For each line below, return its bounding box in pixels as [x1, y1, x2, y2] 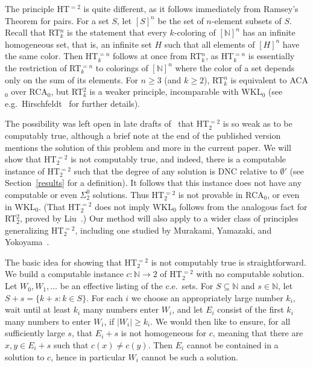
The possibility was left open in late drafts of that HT [5, 117, 209, 130]
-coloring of [174, 26, 216, 39]
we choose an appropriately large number [131, 291, 283, 304]
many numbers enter [83, 303, 159, 316]
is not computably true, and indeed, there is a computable [71, 153, 286, 165]
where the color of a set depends [175, 61, 295, 74]
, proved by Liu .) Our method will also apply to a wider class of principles [19, 212, 299, 225]
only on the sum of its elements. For [5, 73, 138, 86]
